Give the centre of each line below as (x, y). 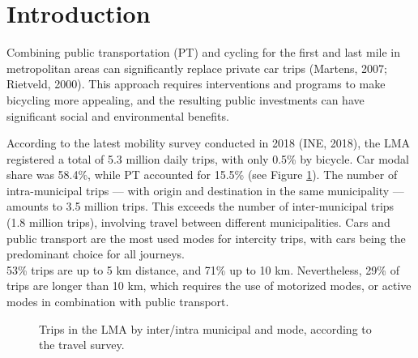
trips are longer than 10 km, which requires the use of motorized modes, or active (209, 286)
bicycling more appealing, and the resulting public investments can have (186, 99)
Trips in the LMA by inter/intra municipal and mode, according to (205, 328)
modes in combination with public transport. (118, 302)
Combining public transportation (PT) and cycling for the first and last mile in (203, 52)
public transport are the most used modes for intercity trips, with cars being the (206, 238)
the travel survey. (82, 345)
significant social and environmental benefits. (118, 115)
